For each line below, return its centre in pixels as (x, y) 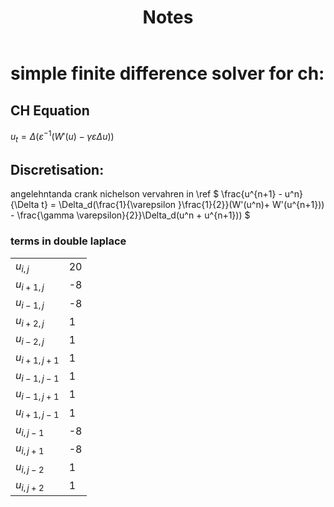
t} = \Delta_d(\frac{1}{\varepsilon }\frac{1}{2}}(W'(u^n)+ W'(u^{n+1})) (183, 205)
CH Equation (50, 110)
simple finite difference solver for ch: (167, 73)
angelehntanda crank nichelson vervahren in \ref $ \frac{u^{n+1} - (146, 194)
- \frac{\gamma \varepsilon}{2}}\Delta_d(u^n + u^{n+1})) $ (130, 215)
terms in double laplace (68, 241)
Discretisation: (57, 169)
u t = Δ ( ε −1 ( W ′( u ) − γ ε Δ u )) (62, 137)
